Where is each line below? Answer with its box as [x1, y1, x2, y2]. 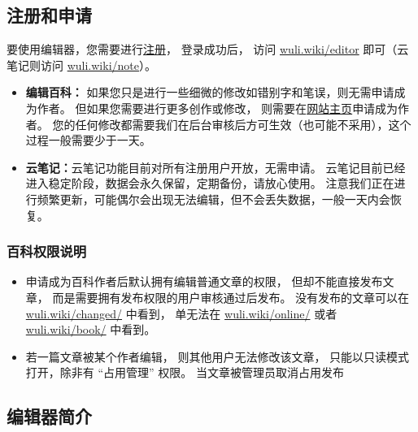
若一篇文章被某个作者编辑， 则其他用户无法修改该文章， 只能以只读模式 [25, 348, 410, 365]
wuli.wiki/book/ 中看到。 [25, 321, 156, 338]
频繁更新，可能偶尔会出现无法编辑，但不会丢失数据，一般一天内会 [37, 190, 390, 207]
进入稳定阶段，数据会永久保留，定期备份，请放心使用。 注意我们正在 [25, 175, 394, 192]
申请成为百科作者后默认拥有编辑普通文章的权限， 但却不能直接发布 [25, 273, 383, 290]
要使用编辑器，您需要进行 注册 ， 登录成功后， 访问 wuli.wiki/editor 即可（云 [7, 41, 409, 58]
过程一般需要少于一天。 [25, 132, 151, 149]
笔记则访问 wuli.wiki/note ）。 [7, 56, 156, 73]
